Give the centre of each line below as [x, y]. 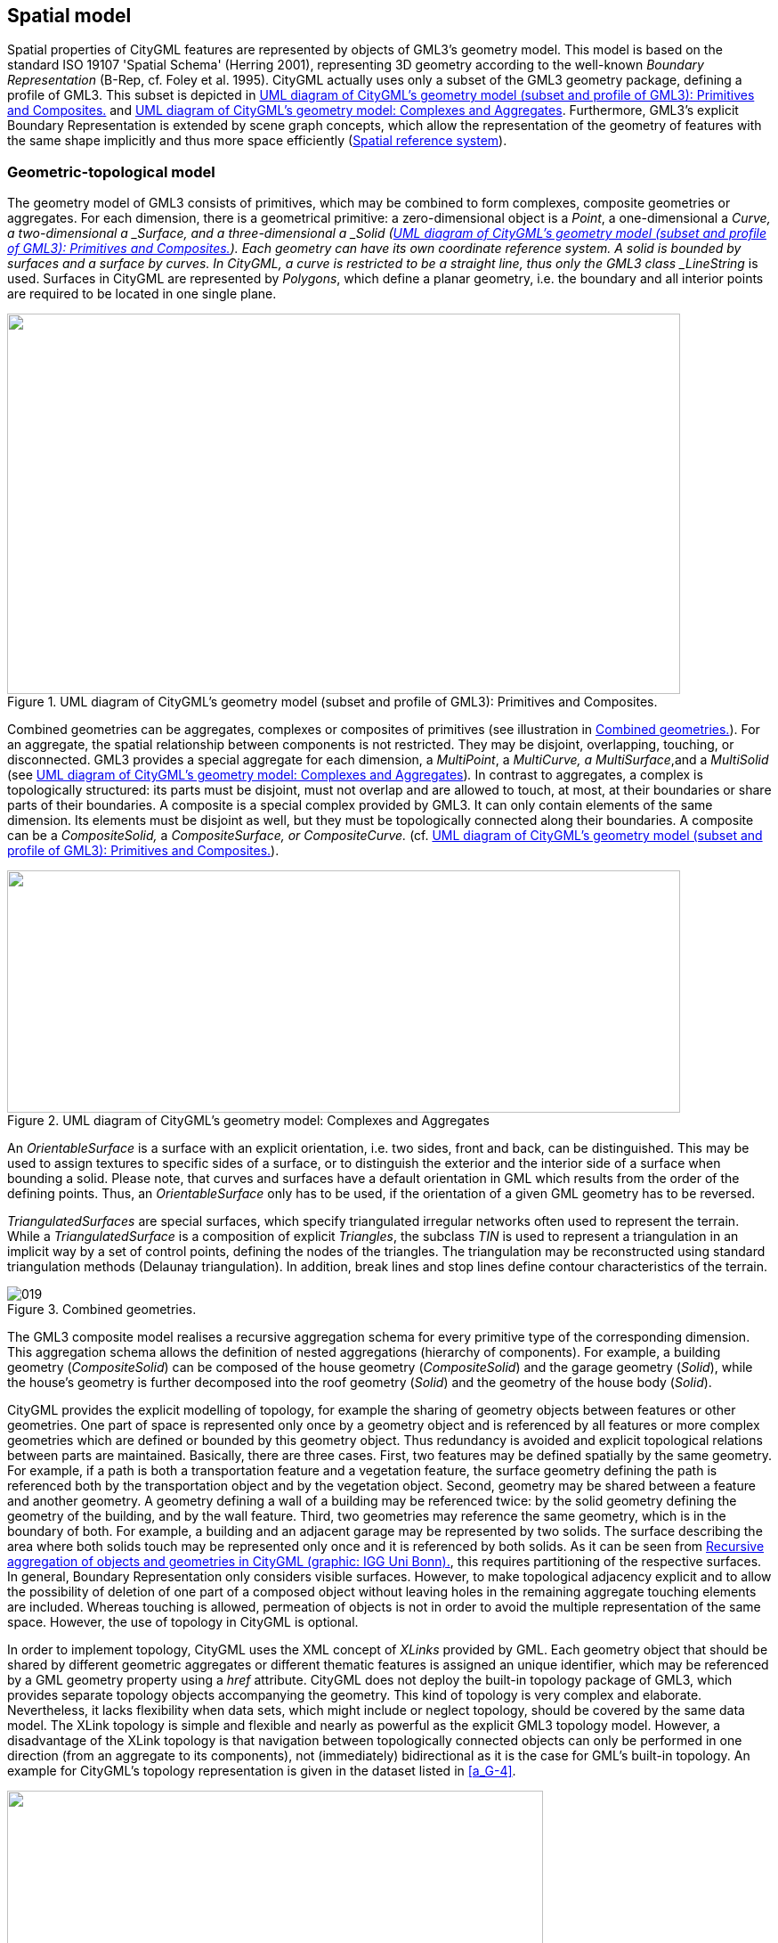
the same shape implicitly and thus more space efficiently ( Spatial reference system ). [257, 141]
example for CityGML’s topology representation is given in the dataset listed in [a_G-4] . [262, 1771]
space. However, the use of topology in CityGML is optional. [183, 1622]
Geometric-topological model [111, 171]
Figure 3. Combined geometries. [102, 1310]
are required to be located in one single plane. [142, 294]
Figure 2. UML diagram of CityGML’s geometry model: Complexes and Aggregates [248, 1121]
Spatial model [69, 16]
